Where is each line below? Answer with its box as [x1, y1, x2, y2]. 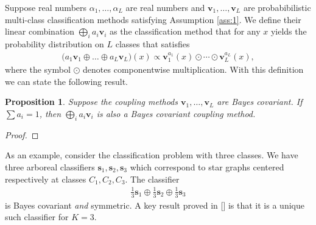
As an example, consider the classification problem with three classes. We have [5, 149, 298, 161]
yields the [270, 25, 307, 38]
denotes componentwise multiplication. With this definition [83, 63, 304, 76]
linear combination [5, 25, 75, 38]
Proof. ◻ [5, 128, 39, 141]
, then [39, 107, 61, 120]
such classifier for [5, 210, 69, 223]
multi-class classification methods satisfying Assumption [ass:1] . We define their [5, 13, 301, 25]
